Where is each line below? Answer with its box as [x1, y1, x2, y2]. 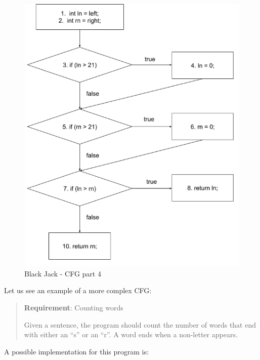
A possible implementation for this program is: [4, 346, 149, 356]
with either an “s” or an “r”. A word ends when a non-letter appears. [24, 329, 238, 340]
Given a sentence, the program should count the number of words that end [24, 319, 256, 330]
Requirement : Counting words [24, 302, 123, 312]
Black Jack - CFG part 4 [24, 268, 101, 278]
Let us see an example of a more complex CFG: [4, 285, 152, 296]
